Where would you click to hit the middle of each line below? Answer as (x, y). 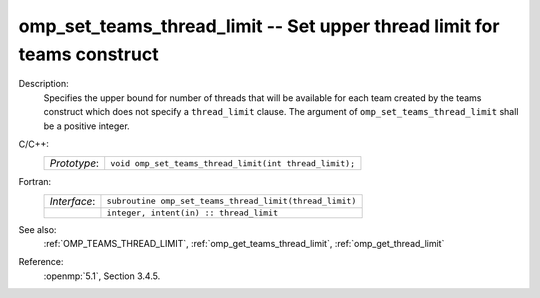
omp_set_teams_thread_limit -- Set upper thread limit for (259, 26)
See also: (37, 229)
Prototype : (74, 163)
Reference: (41, 262)
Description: (43, 84)
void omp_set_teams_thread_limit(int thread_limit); (233, 163)
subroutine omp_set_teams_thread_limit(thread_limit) (231, 201)
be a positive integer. (86, 126)
